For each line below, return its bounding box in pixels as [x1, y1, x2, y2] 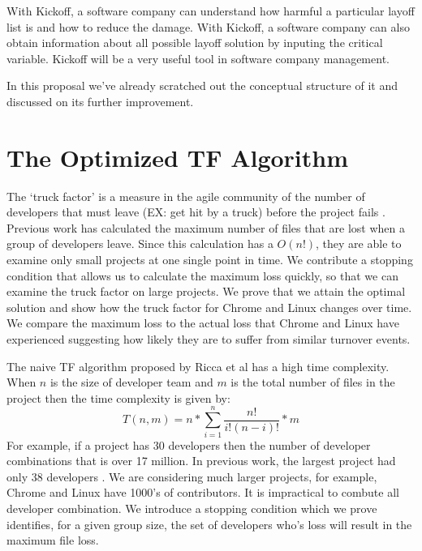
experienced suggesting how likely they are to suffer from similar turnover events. [6, 331, 411, 348]
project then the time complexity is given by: [6, 389, 230, 406]
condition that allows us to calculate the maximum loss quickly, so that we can [6, 267, 398, 284]
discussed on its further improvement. [6, 92, 194, 109]
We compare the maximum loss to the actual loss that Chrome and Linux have [6, 314, 399, 331]
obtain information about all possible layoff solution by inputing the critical [6, 34, 383, 51]
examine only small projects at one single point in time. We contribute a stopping [6, 251, 413, 268]
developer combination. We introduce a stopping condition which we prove [6, 499, 377, 516]
